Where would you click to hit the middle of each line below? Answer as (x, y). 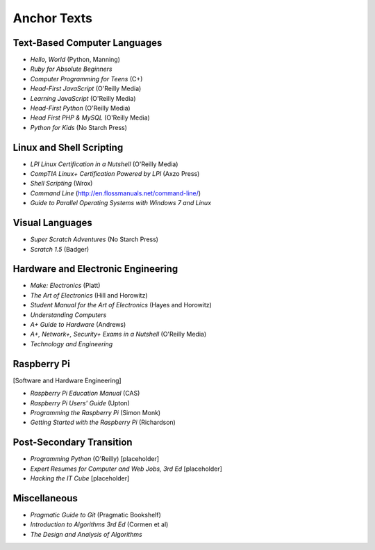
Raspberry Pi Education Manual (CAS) (85, 394)
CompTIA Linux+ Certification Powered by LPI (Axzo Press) (115, 174)
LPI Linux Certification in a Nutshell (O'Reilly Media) (104, 164)
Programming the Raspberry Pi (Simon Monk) (95, 412)
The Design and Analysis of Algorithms (86, 534)
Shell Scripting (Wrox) (61, 184)
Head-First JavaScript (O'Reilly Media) (86, 89)
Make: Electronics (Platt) (65, 286)
